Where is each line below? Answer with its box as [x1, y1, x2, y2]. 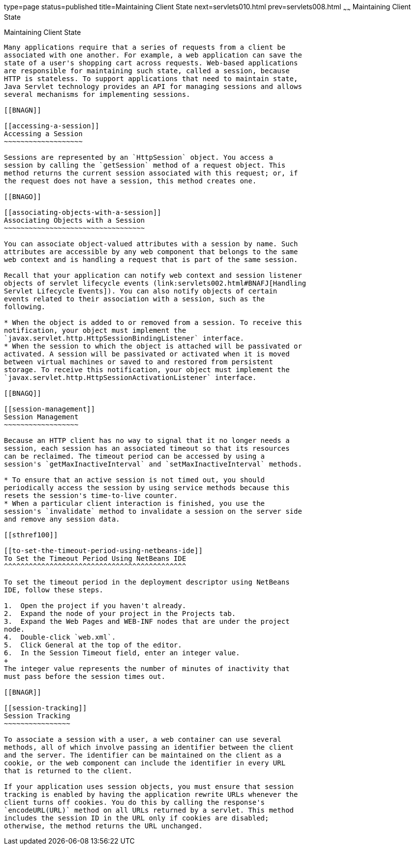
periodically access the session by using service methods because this [4, 483, 290, 492]
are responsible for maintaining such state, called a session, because [4, 66, 290, 75]
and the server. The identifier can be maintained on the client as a [4, 751, 281, 759]
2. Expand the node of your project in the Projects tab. [4, 609, 236, 617]
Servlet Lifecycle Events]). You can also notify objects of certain [4, 287, 277, 295]
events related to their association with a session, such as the [4, 294, 265, 303]
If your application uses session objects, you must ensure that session [4, 782, 294, 790]
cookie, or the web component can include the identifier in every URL [4, 759, 286, 767]
